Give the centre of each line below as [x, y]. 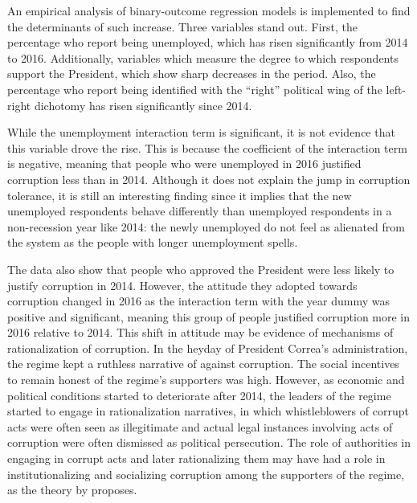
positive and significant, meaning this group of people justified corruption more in [209, 316]
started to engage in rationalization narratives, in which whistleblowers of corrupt [208, 411]
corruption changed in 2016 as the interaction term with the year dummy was [198, 301]
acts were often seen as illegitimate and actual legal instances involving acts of [200, 426]
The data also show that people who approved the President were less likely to [201, 269]
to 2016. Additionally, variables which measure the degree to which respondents [203, 57]
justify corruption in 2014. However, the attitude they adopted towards [182, 285]
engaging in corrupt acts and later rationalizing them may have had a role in [196, 458]
